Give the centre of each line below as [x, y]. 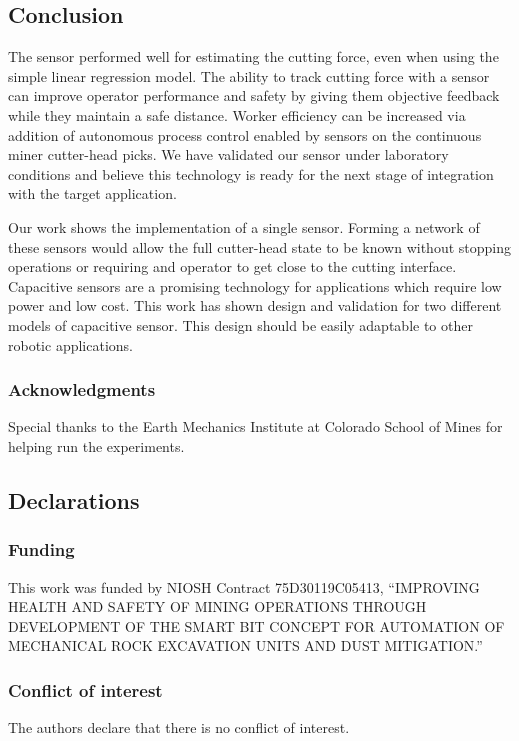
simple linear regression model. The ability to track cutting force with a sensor [249, 75]
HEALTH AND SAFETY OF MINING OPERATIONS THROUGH [217, 606]
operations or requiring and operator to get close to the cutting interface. [232, 266]
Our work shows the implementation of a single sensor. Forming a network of [244, 226]
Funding [41, 549]
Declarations [74, 499]
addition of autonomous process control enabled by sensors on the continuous [245, 134]
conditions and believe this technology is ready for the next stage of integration [251, 173]
